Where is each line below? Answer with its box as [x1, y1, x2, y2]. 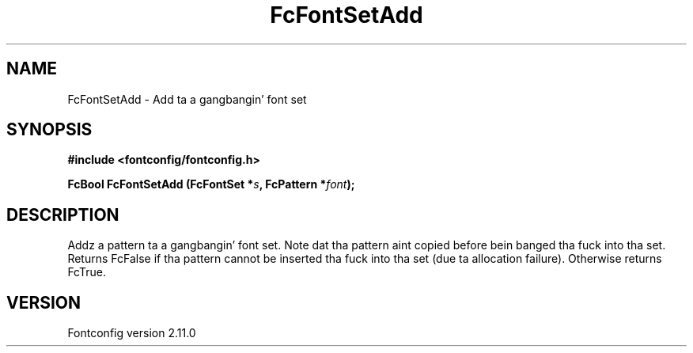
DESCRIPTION [6, 204, 119, 225]
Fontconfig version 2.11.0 [67, 326, 196, 340]
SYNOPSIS [6, 120, 93, 140]
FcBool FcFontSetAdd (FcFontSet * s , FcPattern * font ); [67, 177, 355, 192]
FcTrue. [67, 265, 106, 279]
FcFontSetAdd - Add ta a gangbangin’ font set [67, 92, 307, 106]
